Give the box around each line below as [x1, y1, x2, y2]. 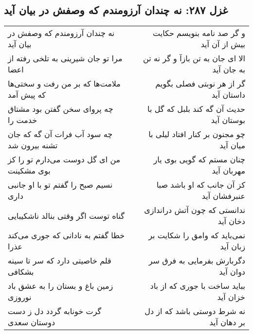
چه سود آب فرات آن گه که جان [8, 128, 113, 140]
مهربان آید [212, 165, 245, 176]
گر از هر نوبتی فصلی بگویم [155, 78, 245, 89]
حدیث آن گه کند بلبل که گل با [147, 103, 245, 115]
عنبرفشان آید [201, 190, 245, 202]
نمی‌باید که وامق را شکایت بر [148, 229, 245, 241]
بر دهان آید [209, 316, 245, 328]
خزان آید [217, 291, 245, 303]
